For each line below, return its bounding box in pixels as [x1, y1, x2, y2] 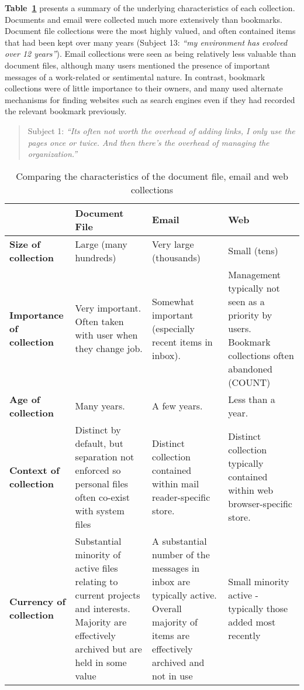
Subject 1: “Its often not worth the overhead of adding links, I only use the [27, 124, 295, 136]
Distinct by [75, 422, 121, 436]
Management [228, 267, 281, 281]
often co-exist [75, 490, 130, 504]
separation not [75, 449, 134, 463]
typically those [228, 601, 288, 615]
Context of [9, 463, 60, 477]
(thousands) [152, 250, 201, 264]
